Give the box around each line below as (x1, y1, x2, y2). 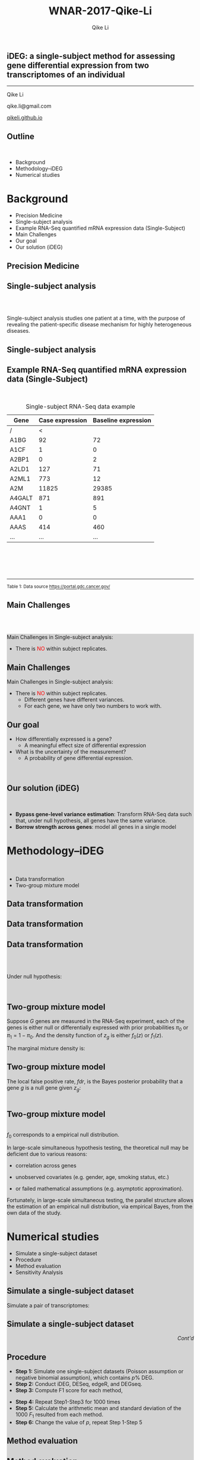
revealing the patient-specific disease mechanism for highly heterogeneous (7, 321, 192, 328)
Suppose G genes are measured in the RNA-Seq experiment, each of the (7, 1018, 185, 1025)
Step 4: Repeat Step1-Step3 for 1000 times (15, 1398, 120, 1406)
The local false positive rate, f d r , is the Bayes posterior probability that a (7, 1078, 183, 1085)
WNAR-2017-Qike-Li (48, 4, 153, 18)
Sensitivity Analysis (15, 1268, 64, 1275)
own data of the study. (7, 1209, 62, 1216)
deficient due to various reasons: (7, 1150, 88, 1158)
